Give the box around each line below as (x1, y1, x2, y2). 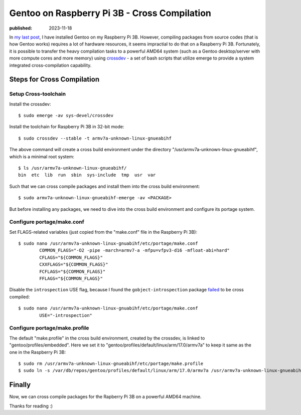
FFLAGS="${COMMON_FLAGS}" (39, 276, 103, 281)
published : (9, 25, 33, 31)
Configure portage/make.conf (9, 218, 85, 225)
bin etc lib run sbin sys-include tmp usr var (18, 172, 156, 178)
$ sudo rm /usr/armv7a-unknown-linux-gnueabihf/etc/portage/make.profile (18, 360, 204, 366)
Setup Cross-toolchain (9, 91, 66, 98)
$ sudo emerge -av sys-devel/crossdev (18, 113, 114, 119)
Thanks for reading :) (9, 403, 53, 409)
